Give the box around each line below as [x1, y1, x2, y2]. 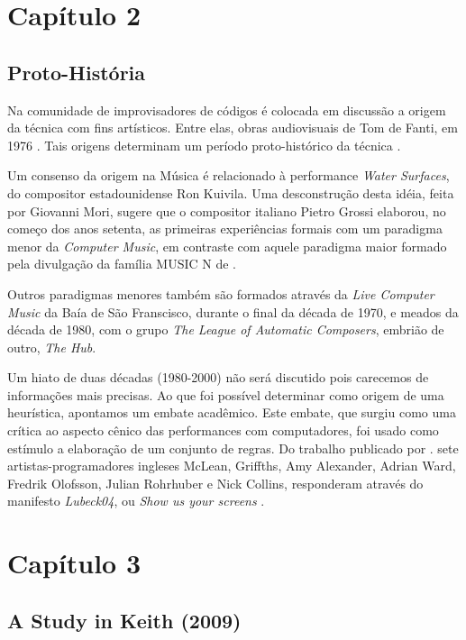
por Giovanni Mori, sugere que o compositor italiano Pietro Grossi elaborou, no [7, 201, 446, 220]
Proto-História [7, 58, 146, 86]
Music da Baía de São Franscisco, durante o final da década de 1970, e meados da [7, 302, 459, 321]
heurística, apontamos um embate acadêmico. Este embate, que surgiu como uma [7, 403, 456, 422]
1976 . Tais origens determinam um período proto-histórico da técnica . [7, 135, 401, 154]
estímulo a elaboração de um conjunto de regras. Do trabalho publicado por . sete [7, 438, 459, 457]
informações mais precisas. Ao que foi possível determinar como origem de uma [7, 385, 444, 404]
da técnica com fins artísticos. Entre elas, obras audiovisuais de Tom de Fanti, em [7, 118, 458, 137]
